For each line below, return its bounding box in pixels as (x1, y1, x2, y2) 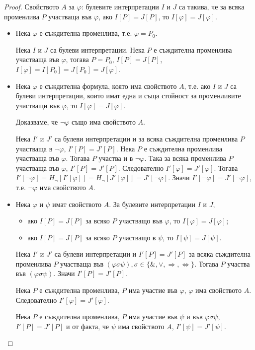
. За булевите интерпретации (109, 199, 195, 209)
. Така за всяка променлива (144, 153, 226, 163)
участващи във (15, 100, 60, 110)
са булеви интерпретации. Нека (50, 44, 145, 55)
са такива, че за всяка (178, 1, 245, 11)
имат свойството (52, 199, 102, 209)
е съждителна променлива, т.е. (39, 28, 132, 38)
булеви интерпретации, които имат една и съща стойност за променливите (15, 90, 241, 101)
